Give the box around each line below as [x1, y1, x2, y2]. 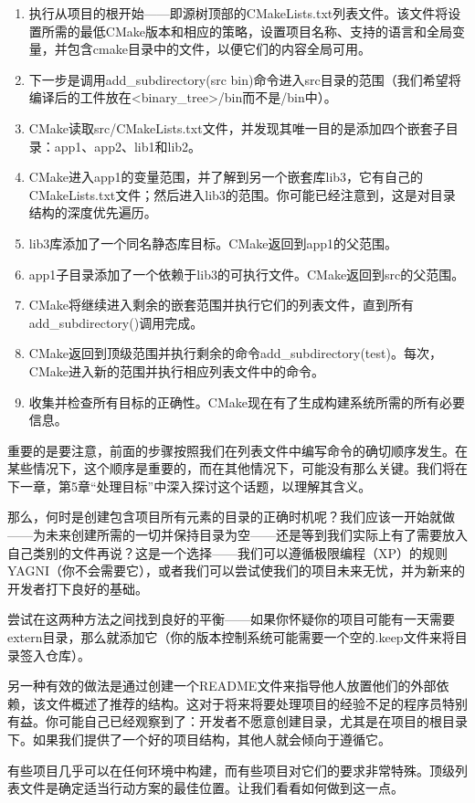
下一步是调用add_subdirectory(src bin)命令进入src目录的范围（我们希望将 [28, 69, 461, 89]
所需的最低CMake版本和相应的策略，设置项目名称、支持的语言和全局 [41, 21, 452, 40]
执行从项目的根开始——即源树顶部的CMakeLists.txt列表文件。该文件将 [28, 4, 449, 22]
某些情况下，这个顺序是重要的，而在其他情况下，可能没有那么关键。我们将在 [7, 459, 468, 478]
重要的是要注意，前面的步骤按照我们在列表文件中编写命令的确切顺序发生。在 [7, 440, 468, 460]
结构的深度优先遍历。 [28, 203, 157, 222]
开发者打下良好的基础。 [7, 578, 148, 597]
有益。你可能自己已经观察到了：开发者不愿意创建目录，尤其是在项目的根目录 [7, 712, 468, 731]
